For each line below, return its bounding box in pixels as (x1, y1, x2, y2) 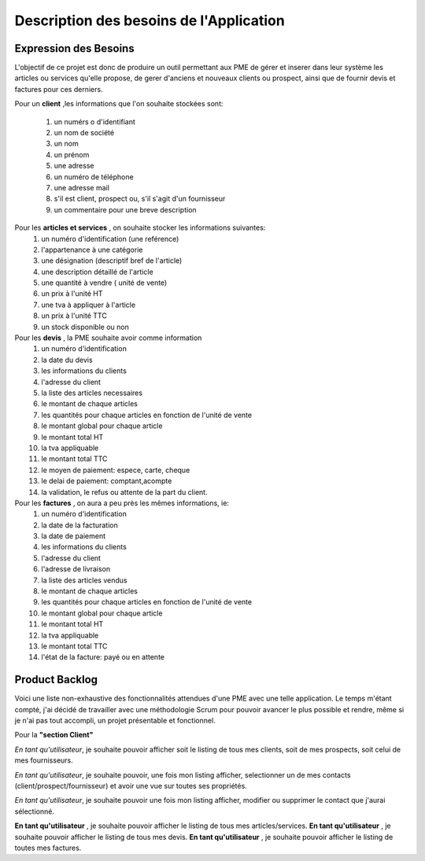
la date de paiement (41, 531, 106, 541)
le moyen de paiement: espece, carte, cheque (41, 465, 190, 475)
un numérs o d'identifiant (54, 116, 135, 126)
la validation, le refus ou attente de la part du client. (41, 487, 208, 497)
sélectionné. (14, 807, 55, 816)
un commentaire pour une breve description (54, 205, 197, 214)
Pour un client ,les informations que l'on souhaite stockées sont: (14, 99, 224, 109)
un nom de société (54, 128, 114, 138)
